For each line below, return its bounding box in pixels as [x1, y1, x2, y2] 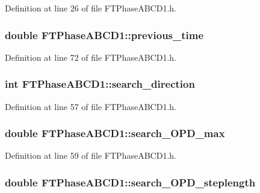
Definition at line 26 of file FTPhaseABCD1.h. [5, 2, 176, 14]
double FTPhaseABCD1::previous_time [5, 27, 204, 42]
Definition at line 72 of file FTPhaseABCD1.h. [5, 51, 176, 63]
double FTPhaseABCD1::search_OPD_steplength [5, 174, 256, 189]
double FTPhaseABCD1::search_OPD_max [5, 126, 225, 141]
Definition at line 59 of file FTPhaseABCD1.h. [5, 149, 176, 162]
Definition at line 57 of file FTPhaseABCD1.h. [5, 100, 176, 112]
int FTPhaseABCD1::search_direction [5, 76, 195, 91]
